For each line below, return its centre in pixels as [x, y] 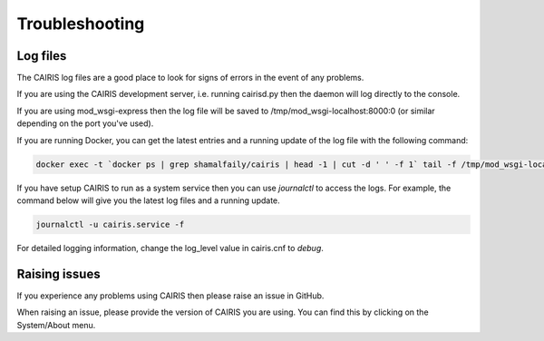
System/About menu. [56, 325]
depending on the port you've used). [85, 123]
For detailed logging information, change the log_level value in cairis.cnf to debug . [170, 248]
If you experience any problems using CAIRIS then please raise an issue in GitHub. [170, 296]
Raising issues [58, 273]
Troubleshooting [81, 24]
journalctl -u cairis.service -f [110, 224]
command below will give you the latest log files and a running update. [148, 200]
